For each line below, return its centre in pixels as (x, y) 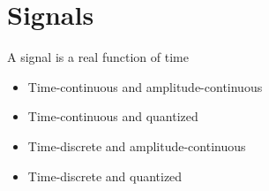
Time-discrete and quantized (105, 176)
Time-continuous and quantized (113, 116)
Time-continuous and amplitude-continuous (145, 86)
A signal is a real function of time (98, 57)
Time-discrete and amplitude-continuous (137, 145)
